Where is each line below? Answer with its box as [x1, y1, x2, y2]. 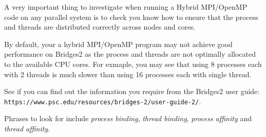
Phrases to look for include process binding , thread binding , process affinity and [4, 113, 252, 124]
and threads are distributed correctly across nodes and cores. [4, 21, 196, 32]
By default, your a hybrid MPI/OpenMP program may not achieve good [4, 38, 233, 49]
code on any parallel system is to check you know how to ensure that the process [4, 11, 258, 22]
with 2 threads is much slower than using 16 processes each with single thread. [4, 68, 252, 79]
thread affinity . [4, 123, 50, 133]
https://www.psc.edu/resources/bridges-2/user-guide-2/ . [4, 96, 201, 106]
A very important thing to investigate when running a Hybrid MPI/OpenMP [4, 2, 248, 12]
